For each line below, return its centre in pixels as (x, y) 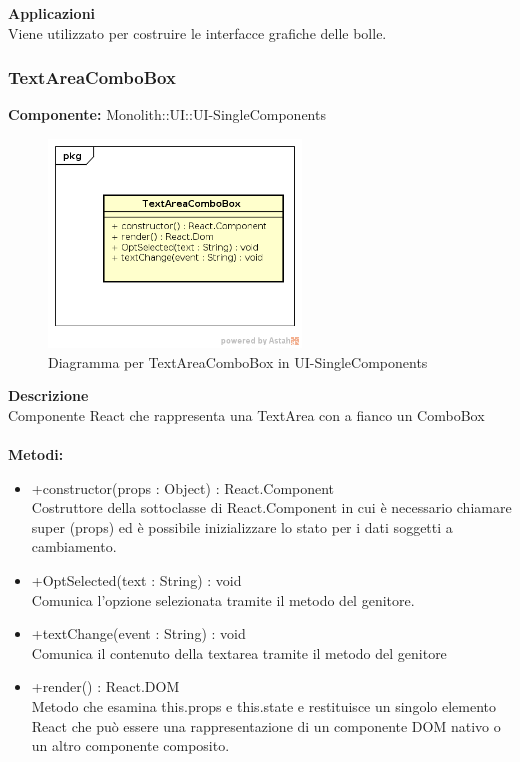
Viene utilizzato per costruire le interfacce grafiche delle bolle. (197, 32)
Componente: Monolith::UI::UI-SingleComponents (167, 114)
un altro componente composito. (130, 745)
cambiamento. (74, 546)
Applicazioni (52, 13)
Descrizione (48, 395)
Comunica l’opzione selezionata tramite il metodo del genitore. (223, 599)
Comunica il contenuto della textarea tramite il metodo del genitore (239, 652)
